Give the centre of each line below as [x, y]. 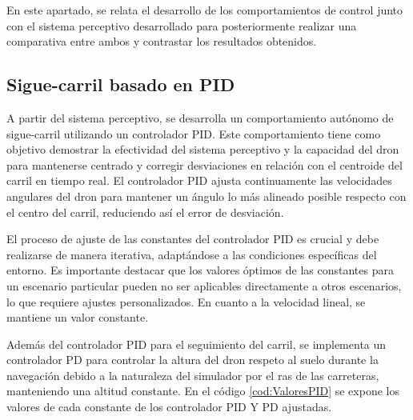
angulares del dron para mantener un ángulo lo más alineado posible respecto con [206, 196]
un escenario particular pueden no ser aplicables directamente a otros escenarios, [204, 285]
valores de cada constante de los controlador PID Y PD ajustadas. [169, 407]
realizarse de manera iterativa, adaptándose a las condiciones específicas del [192, 254]
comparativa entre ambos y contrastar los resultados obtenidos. [162, 41]
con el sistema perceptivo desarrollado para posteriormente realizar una [182, 25]
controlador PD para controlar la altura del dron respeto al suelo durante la [192, 360]
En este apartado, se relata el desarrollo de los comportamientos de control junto [205, 10]
